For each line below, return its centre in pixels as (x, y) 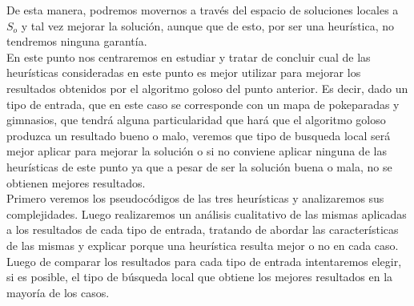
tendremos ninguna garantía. (77, 41)
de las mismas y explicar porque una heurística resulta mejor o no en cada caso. (203, 245)
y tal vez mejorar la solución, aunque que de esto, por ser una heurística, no (208, 25)
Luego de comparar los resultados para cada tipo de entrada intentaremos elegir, (204, 261)
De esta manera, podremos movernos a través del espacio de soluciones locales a (203, 10)
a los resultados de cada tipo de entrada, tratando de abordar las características (203, 229)
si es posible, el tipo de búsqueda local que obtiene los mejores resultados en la (200, 277)
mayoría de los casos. (58, 292)
